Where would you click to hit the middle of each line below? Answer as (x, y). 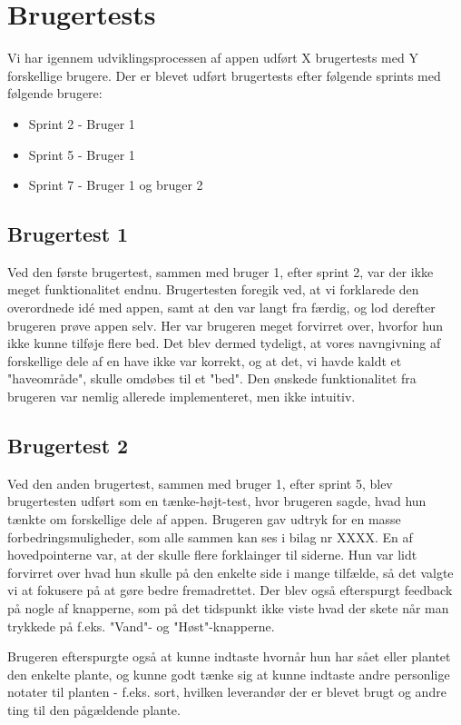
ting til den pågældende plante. (94, 709)
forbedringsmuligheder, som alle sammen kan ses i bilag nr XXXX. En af (210, 536)
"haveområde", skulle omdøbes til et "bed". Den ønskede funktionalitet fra (212, 378)
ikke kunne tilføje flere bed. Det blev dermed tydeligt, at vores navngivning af (224, 343)
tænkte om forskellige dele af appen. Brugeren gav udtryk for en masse (204, 519)
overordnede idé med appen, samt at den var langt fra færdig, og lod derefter (221, 308)
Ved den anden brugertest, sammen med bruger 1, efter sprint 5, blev (200, 483)
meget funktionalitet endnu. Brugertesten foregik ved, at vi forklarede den (213, 289)
